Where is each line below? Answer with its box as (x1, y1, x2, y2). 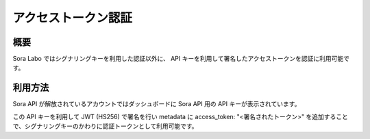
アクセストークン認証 (12, 10, 133, 25)
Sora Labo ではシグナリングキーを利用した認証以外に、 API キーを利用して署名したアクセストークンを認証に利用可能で (12, 55, 349, 63)
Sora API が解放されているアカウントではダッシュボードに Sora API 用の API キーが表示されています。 (12, 100, 301, 108)
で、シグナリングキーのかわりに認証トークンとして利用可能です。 (12, 122, 198, 130)
